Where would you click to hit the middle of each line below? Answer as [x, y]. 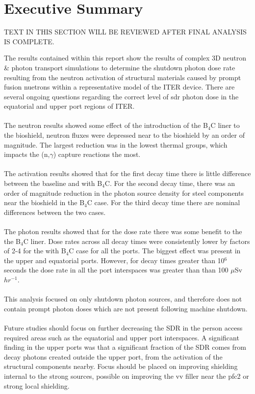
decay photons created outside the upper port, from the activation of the [113, 356]
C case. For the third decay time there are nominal [164, 202]
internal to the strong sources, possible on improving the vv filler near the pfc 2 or [127, 376]
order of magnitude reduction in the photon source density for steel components [124, 193]
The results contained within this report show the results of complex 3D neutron [125, 58]
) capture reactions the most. [97, 154]
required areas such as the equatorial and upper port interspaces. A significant [122, 337]
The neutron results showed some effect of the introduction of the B [106, 125]
